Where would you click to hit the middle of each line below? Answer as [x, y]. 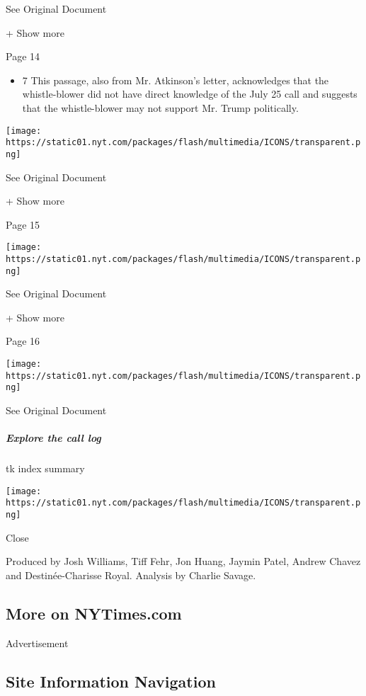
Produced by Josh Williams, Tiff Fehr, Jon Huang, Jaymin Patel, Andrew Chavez [183, 561]
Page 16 [23, 341]
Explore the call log [53, 438]
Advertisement [37, 643]
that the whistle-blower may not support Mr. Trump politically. [160, 107]
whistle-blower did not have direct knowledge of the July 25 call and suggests [190, 94]
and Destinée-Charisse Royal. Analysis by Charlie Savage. [131, 575]
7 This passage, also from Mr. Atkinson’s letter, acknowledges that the [176, 80]
